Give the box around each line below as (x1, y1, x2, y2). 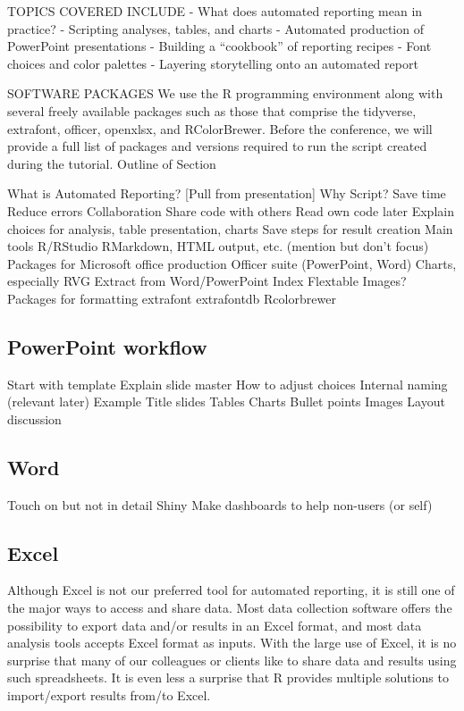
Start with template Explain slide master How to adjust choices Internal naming (7, 374, 448, 393)
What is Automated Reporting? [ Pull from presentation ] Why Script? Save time (7, 184, 446, 203)
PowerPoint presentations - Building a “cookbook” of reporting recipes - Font (7, 37, 432, 55)
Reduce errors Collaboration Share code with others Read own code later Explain (7, 201, 454, 220)
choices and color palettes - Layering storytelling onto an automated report (7, 54, 418, 72)
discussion (7, 409, 62, 428)
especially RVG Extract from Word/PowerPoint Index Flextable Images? (7, 272, 407, 290)
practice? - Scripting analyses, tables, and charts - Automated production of (7, 19, 424, 38)
